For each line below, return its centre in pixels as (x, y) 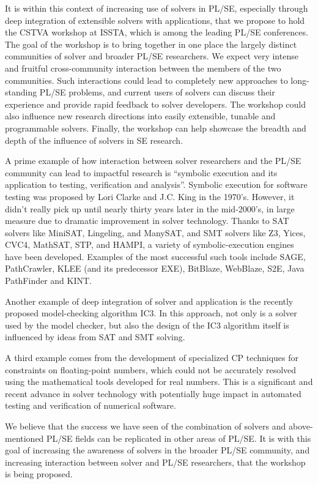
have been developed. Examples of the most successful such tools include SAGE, (155, 256)
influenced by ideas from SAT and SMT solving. (95, 337)
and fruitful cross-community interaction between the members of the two (143, 68)
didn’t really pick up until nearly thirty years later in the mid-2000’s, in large (150, 208)
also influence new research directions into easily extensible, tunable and (140, 116)
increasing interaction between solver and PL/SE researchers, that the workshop (155, 462)
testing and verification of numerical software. (91, 405)
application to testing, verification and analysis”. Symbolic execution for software (156, 184)
